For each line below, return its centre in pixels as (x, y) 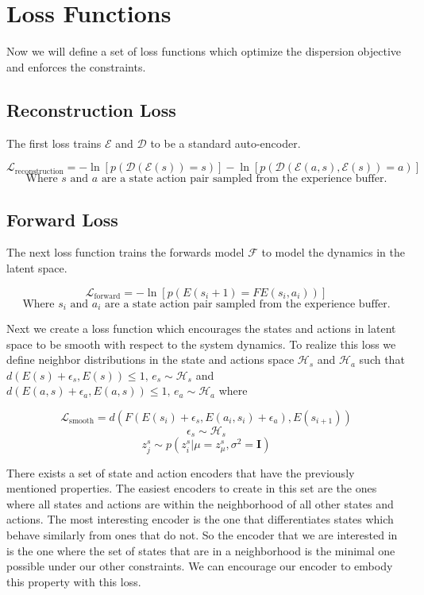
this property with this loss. (74, 581)
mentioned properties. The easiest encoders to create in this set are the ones (192, 488)
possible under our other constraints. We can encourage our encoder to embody (200, 566)
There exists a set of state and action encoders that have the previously (181, 472)
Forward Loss (62, 219)
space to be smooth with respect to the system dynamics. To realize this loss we (201, 344)
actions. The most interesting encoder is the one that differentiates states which (200, 519)
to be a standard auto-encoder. (225, 143)
